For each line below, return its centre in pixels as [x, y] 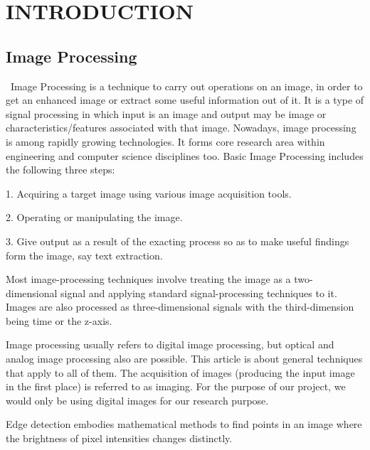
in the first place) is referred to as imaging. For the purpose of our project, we [176, 386]
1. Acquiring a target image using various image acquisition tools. [149, 193]
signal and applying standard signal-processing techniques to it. [199, 293]
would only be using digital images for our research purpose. [137, 400]
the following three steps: [60, 170]
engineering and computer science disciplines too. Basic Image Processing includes [185, 155]
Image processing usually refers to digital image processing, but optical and [170, 344]
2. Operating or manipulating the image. [94, 217]
